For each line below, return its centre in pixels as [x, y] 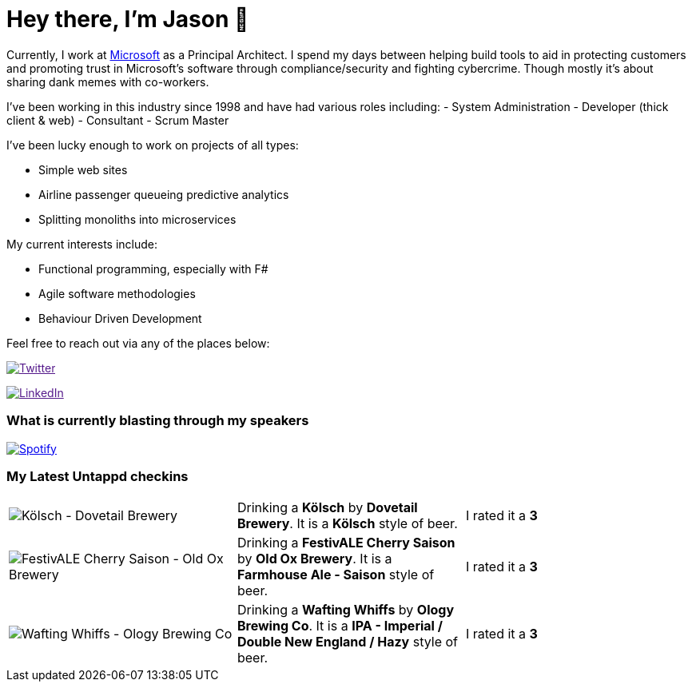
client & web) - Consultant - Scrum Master [118, 120]
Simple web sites [83, 169]
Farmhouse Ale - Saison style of [336, 575]
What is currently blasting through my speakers [158, 421]
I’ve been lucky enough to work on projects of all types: [153, 145]
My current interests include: [82, 244]
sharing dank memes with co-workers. [108, 82]
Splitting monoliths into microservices [137, 219]
